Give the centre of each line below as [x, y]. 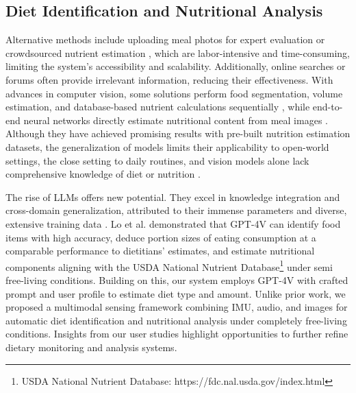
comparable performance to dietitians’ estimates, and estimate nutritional [160, 251]
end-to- [328, 107]
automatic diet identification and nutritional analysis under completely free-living [176, 320]
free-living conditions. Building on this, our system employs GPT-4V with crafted [177, 279]
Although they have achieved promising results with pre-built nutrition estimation [178, 133]
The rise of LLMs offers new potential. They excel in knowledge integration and [173, 196]
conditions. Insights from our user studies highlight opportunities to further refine [177, 334]
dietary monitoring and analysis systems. [91, 347]
